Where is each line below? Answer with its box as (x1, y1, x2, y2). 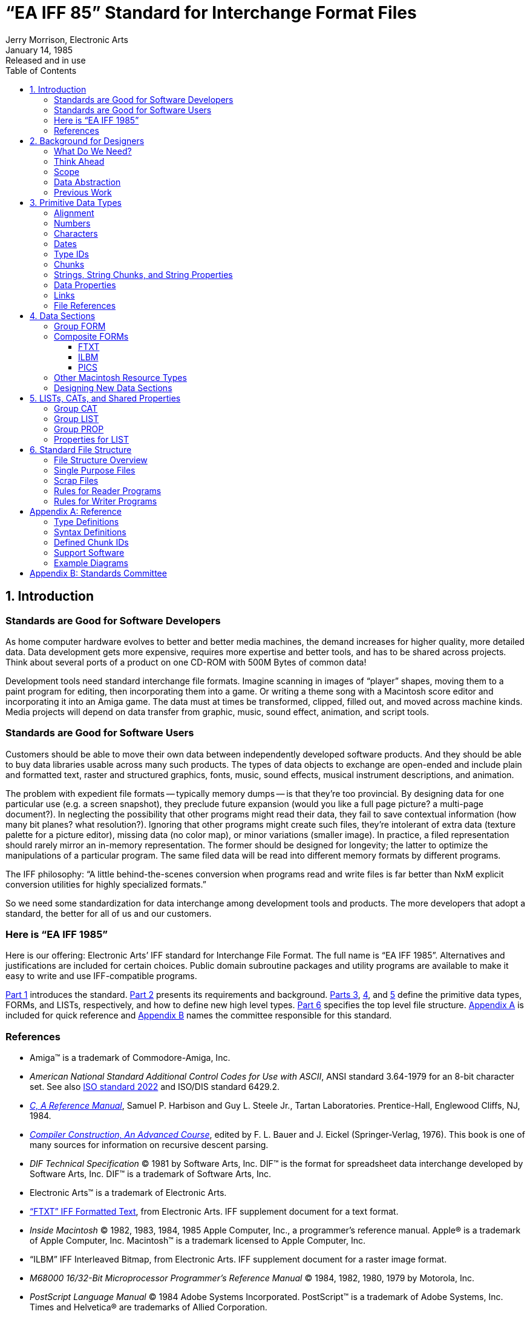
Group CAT (54, 403, 98, 414)
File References (54, 300, 116, 311)
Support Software (54, 547, 125, 558)
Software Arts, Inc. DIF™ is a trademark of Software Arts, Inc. (30, 1169, 271, 1180)
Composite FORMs (54, 331, 129, 342)
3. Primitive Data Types (30, 197, 122, 208)
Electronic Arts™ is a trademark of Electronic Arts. (30, 1187, 227, 1198)
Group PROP (54, 423, 104, 434)
